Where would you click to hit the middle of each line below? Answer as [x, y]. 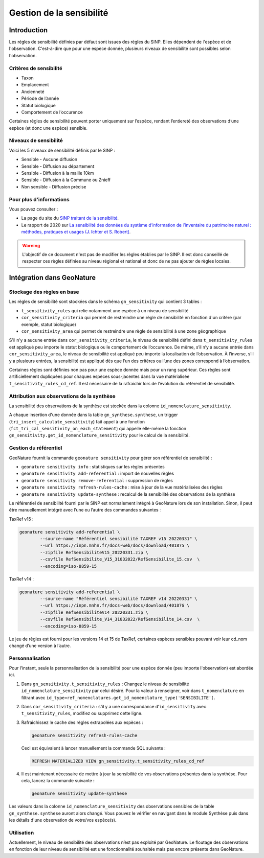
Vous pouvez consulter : [33, 209]
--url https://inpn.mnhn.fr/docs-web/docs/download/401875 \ [115, 545]
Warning [31, 245]
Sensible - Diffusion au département [58, 166]
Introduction [28, 30]
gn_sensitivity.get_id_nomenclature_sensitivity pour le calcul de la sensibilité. [99, 435]
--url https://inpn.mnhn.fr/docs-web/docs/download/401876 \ [115, 605]
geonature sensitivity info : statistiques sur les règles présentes [93, 466]
